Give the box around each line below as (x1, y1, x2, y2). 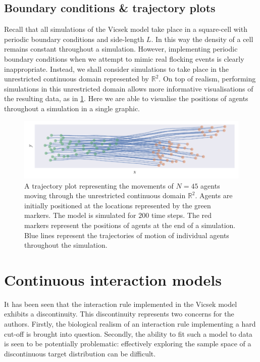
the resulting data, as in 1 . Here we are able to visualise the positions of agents (4, 93, 248, 104)
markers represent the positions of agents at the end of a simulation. (24, 219, 236, 230)
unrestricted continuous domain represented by (4, 73, 149, 84)
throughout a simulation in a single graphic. (4, 103, 140, 113)
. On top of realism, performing (159, 73, 256, 84)
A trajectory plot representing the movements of (24, 180, 174, 191)
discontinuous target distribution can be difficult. (4, 348, 156, 358)
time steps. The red (151, 210, 212, 220)
